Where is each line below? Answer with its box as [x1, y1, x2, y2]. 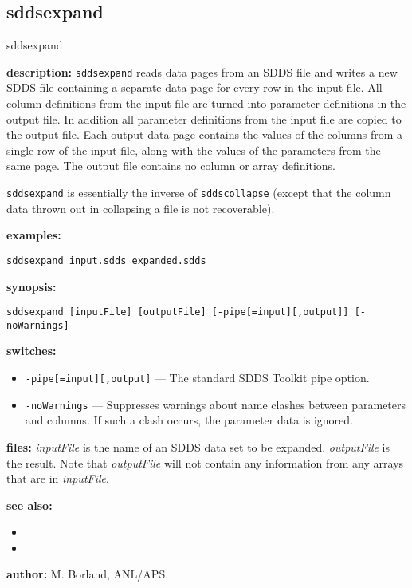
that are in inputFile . [6, 470, 109, 487]
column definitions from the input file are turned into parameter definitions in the [6, 95, 406, 112]
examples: [6, 227, 61, 243]
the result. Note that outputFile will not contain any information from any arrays [6, 454, 404, 471]
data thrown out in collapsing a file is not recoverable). [6, 199, 275, 216]
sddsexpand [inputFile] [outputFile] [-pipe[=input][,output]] [6, 306, 349, 318]
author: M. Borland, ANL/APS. [6, 566, 169, 582]
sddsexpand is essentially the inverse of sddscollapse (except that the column [6, 184, 391, 201]
